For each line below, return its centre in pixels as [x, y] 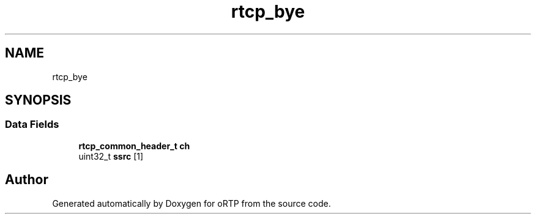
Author [27, 180]
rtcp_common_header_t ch [134, 146]
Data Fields [32, 124]
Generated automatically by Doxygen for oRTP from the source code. [192, 203]
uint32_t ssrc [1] [111, 156]
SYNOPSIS [38, 100]
